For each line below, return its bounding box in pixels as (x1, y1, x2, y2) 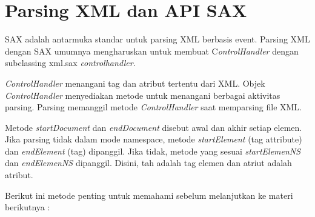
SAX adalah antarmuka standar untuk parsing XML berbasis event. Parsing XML (5, 33, 310, 45)
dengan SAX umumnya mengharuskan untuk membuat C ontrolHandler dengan (5, 44, 299, 57)
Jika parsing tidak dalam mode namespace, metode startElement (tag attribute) (5, 133, 302, 145)
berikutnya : (5, 201, 50, 213)
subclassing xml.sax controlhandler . (5, 56, 136, 69)
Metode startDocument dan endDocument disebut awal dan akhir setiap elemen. (5, 121, 302, 133)
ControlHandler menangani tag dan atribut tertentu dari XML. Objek (5, 76, 265, 89)
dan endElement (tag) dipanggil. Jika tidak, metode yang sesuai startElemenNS (5, 144, 301, 157)
